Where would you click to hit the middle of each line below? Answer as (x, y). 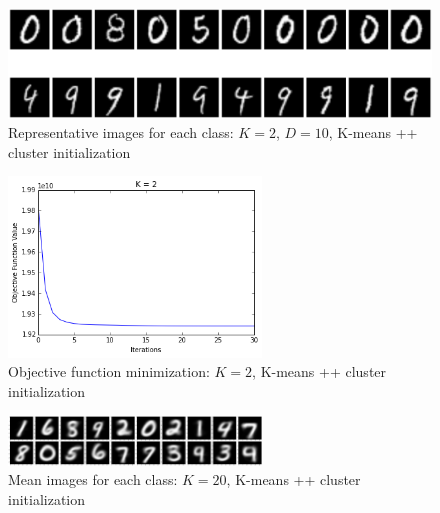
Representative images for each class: (121, 132)
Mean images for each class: (93, 479)
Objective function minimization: (109, 371)
